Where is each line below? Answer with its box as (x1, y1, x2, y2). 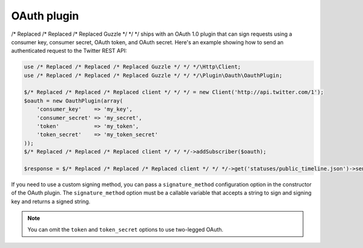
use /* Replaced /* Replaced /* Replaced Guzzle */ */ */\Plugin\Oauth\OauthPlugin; (24, 72, 283, 79)
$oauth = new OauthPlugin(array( (24, 97, 123, 104)
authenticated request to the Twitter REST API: (11, 47, 127, 55)
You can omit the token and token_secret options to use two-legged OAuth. (27, 226, 224, 233)
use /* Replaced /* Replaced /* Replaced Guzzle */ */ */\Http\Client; (24, 64, 241, 70)
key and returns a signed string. (11, 198, 91, 205)
